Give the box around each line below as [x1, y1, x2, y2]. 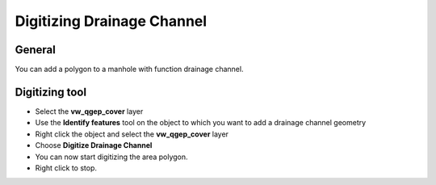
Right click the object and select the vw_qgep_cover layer [35, 129, 229, 139]
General [15, 43, 57, 57]
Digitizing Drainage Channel [15, 12, 208, 30]
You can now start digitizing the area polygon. [35, 152, 189, 162]
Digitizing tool [15, 85, 87, 99]
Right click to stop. [35, 162, 97, 173]
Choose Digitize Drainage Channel [35, 141, 153, 150]
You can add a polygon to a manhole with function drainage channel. [15, 65, 244, 74]
